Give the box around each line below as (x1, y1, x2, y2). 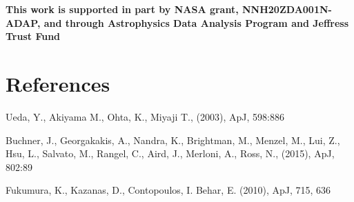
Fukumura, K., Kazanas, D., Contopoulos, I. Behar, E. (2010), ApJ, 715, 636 (6, 183, 331, 197)
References (6, 69, 110, 97)
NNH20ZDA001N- (242, 2, 332, 16)
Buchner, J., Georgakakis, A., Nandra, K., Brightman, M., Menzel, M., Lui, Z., (6, 132, 340, 147)
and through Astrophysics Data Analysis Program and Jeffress (43, 15, 349, 30)
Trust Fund (6, 29, 61, 43)
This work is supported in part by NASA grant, (6, 2, 239, 16)
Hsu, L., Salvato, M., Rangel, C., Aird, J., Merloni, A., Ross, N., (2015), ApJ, (6, 146, 335, 161)
